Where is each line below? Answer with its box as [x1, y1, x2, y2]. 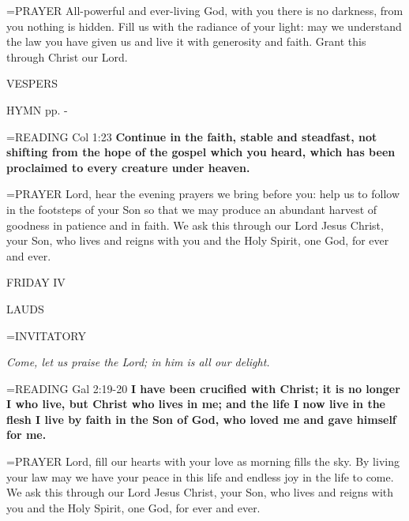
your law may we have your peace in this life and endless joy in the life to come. [6, 468, 394, 485]
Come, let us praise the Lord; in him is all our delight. [6, 354, 270, 370]
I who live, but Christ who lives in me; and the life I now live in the [6, 395, 385, 412]
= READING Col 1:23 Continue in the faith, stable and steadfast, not [6, 128, 377, 144]
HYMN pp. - [6, 101, 68, 118]
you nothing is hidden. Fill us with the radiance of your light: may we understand [6, 17, 402, 34]
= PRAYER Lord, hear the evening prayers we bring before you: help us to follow [6, 186, 400, 202]
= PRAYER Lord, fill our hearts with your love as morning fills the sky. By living [6, 453, 400, 470]
